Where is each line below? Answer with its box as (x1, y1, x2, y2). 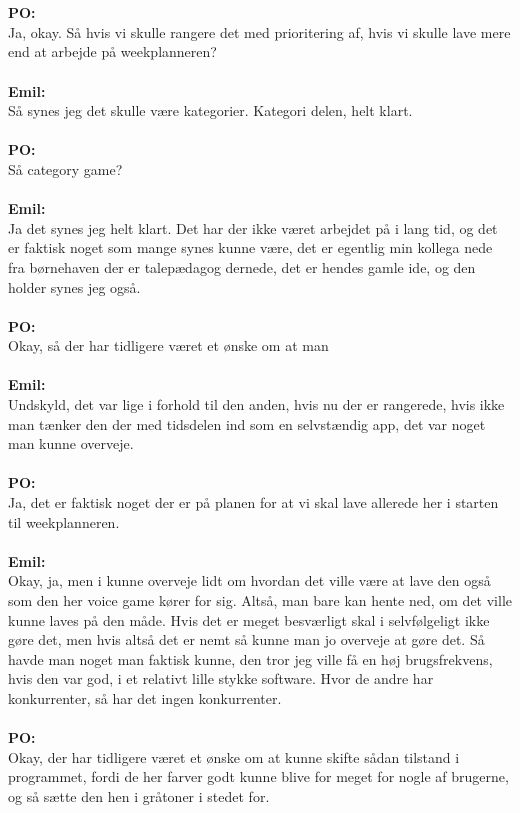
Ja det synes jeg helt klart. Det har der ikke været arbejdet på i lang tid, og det (8, 217, 498, 238)
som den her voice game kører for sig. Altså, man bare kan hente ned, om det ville (8, 590, 512, 610)
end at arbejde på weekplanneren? (8, 41, 217, 62)
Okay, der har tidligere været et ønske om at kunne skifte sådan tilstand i (8, 746, 460, 767)
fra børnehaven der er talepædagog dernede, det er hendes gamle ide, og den (8, 256, 476, 277)
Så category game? (8, 158, 123, 179)
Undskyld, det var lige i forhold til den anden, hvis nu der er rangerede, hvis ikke (8, 394, 505, 415)
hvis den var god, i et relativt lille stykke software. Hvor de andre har (8, 668, 434, 689)
